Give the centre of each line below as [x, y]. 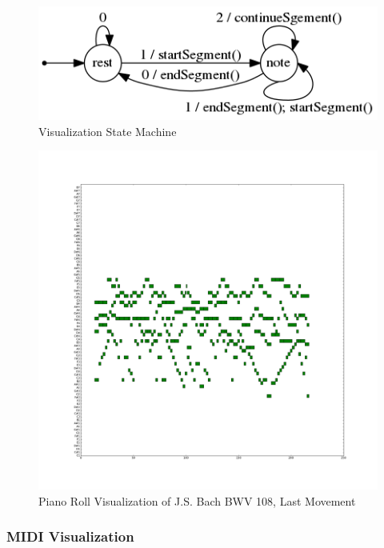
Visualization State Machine [108, 131]
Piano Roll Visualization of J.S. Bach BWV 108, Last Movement [197, 500]
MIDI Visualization [70, 536]
